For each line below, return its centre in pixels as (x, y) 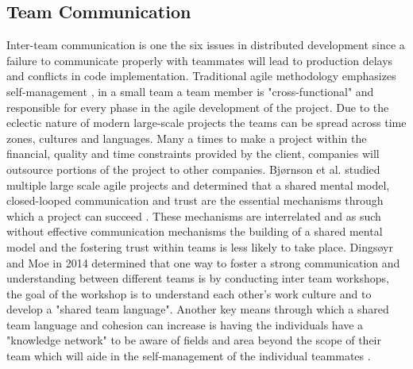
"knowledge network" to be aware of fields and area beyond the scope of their (194, 340)
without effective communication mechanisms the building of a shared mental (195, 231)
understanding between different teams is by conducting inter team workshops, (198, 278)
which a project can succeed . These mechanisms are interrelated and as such (194, 215)
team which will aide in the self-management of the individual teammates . (189, 356)
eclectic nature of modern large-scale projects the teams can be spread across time (206, 123)
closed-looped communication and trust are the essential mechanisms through (195, 200)
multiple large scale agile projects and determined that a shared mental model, (198, 184)
